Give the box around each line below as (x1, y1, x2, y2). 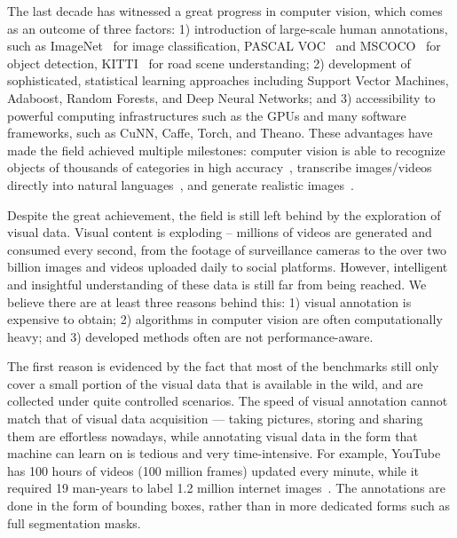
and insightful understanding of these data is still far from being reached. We (7, 274, 427, 293)
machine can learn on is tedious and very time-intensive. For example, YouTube (7, 444, 441, 463)
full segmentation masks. (7, 513, 141, 532)
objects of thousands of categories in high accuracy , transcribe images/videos (7, 158, 432, 177)
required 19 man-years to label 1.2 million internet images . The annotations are (7, 479, 445, 497)
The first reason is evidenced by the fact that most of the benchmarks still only (7, 357, 439, 376)
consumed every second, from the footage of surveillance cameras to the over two (7, 240, 447, 258)
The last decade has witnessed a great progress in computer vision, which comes (7, 2, 443, 20)
